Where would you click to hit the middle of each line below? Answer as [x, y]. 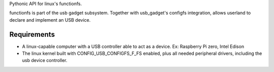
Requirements [32, 34]
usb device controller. [45, 60]
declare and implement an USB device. [50, 20]
